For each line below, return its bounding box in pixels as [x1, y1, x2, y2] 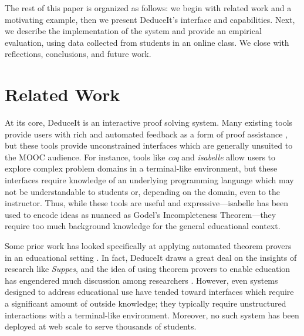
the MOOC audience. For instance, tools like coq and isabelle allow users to [5, 150, 276, 163]
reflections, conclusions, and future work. [5, 48, 151, 60]
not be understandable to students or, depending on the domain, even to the [5, 185, 280, 197]
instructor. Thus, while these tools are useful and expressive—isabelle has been [5, 197, 289, 209]
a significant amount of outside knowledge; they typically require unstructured [5, 297, 286, 309]
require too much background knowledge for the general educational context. [5, 220, 281, 232]
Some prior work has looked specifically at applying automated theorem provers [5, 240, 292, 252]
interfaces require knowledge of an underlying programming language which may [5, 174, 294, 186]
